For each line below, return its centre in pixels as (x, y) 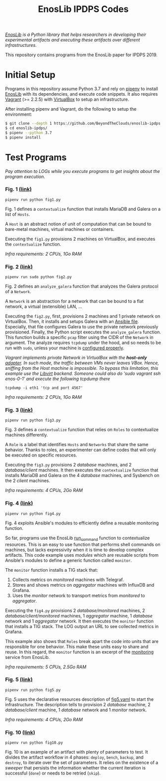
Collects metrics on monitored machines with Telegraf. (68, 580)
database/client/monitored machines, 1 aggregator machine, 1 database (79, 616)
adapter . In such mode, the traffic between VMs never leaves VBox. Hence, (82, 363)
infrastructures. (21, 45)
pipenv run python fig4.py (33, 514)
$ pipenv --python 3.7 (28, 133)
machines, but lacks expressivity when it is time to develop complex (75, 550)
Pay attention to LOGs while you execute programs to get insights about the (83, 171)
